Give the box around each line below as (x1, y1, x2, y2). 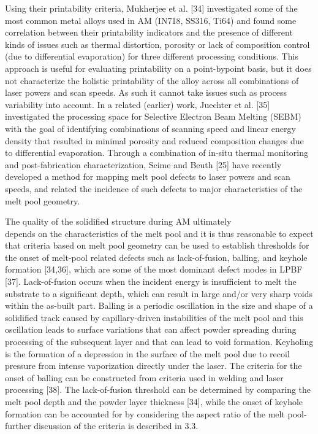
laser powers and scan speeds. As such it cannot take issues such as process (5, 86, 287, 99)
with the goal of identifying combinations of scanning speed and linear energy (5, 122, 296, 134)
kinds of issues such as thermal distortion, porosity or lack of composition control (5, 37, 310, 50)
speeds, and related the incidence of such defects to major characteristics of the (5, 182, 303, 195)
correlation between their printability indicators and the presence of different (5, 26, 293, 39)
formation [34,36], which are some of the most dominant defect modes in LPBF (5, 263, 303, 276)
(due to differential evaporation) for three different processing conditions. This (5, 50, 298, 63)
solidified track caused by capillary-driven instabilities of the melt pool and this (5, 311, 303, 324)
